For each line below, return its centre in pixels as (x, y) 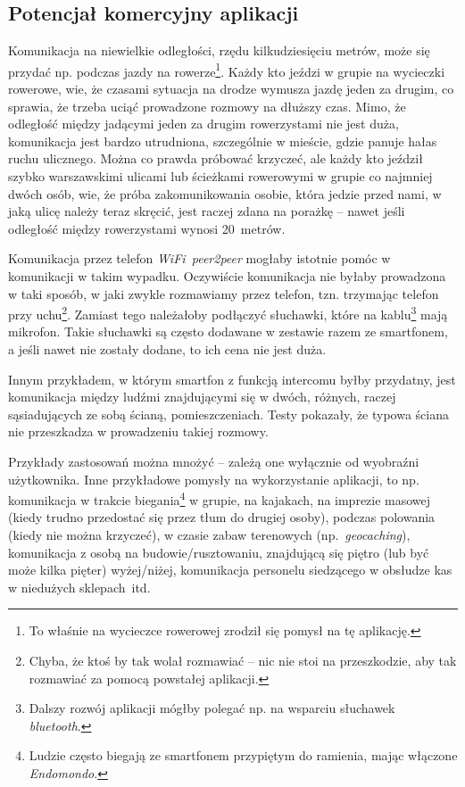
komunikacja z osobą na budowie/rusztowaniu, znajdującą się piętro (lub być (219, 552)
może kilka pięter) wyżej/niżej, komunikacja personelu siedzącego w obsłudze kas (230, 570)
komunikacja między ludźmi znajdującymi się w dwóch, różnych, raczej (202, 397)
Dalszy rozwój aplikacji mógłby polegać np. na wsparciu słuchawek (212, 708)
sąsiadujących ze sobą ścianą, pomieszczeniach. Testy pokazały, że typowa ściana (229, 414)
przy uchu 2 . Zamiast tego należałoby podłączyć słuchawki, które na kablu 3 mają (228, 313)
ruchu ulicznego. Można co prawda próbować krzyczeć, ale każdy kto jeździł (216, 158)
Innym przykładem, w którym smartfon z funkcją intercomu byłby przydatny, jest (232, 379)
